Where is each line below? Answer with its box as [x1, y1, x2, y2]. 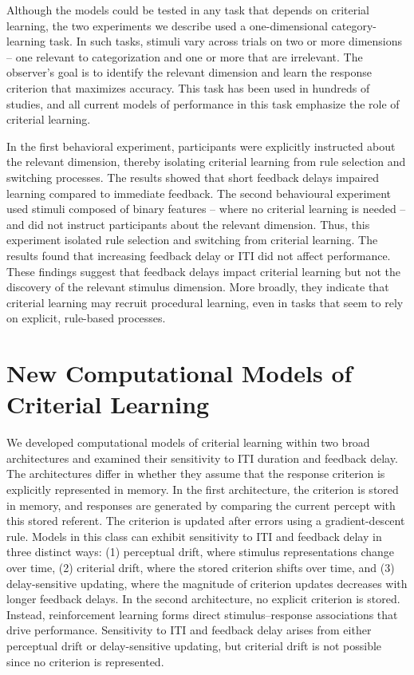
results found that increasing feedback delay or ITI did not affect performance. [6, 247, 391, 263]
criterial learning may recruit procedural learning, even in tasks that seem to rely [6, 294, 404, 310]
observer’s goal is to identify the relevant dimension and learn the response [6, 64, 372, 81]
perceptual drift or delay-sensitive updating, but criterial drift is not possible [6, 637, 382, 653]
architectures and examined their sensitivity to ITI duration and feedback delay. [6, 449, 398, 466]
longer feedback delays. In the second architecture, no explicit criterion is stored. [6, 590, 400, 607]
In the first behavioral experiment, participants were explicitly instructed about [6, 137, 396, 154]
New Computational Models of [6, 357, 353, 389]
